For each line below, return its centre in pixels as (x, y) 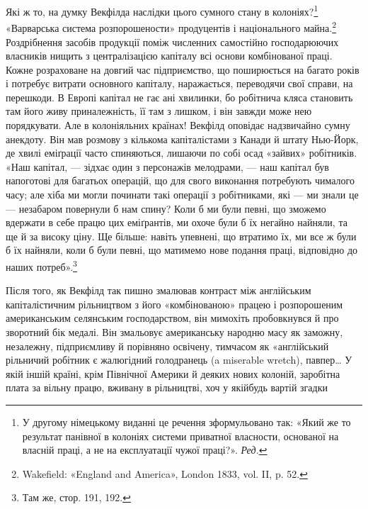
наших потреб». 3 (41, 265)
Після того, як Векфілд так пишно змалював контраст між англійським (159, 290)
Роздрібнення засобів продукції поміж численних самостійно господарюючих (172, 41)
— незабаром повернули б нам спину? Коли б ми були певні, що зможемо (166, 208)
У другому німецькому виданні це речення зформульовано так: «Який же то (186, 422)
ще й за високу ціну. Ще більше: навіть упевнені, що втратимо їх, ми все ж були (181, 236)
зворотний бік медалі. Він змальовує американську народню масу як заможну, (174, 332)
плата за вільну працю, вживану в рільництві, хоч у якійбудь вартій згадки (167, 387)
